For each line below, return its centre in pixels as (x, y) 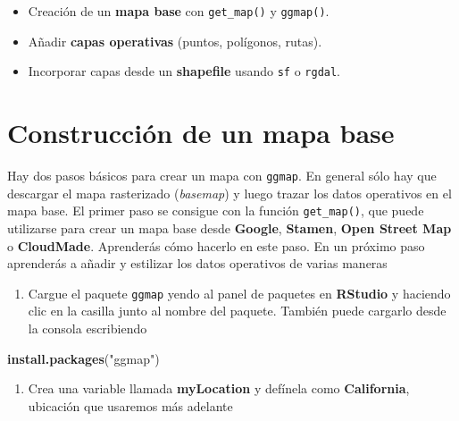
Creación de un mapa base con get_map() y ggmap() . (179, 11)
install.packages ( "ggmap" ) (83, 358)
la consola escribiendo (88, 328)
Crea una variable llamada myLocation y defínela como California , (219, 388)
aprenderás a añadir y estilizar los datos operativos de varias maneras (197, 263)
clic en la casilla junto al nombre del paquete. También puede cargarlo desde (237, 311)
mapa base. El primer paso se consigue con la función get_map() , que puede (216, 210)
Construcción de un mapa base (201, 133)
